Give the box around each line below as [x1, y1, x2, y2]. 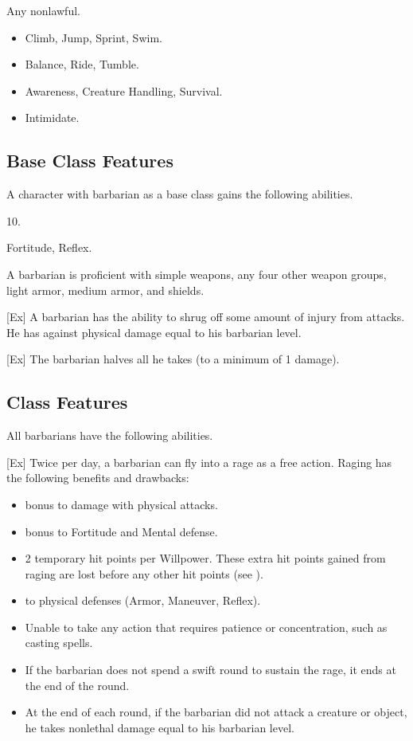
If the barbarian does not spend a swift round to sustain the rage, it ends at [25, 661, 396, 678]
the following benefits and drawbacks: [6, 469, 189, 486]
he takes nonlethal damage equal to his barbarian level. [25, 719, 294, 735]
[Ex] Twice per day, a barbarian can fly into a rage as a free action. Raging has [6, 453, 392, 470]
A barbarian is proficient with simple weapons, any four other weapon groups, [6, 265, 387, 282]
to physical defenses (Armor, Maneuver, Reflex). [25, 592, 261, 609]
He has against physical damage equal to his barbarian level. [6, 323, 302, 340]
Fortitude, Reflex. [6, 239, 92, 256]
